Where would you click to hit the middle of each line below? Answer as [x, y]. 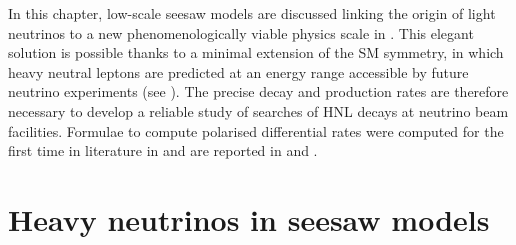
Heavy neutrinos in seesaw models [249, 218]
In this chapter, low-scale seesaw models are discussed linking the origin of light [252, 13]
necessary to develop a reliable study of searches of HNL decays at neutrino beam [258, 110]
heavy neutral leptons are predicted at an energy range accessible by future [238, 71]
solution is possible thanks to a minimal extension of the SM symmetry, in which [256, 52]
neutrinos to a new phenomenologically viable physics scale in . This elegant [241, 32]
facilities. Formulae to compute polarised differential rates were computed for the [256, 130]
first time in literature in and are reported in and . [163, 150]
